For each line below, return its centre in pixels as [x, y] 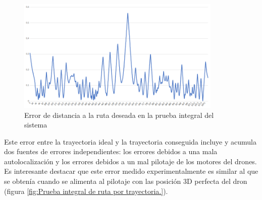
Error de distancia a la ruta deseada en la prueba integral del [119, 115]
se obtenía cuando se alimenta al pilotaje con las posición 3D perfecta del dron [126, 181]
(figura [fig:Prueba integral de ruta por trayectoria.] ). [86, 191]
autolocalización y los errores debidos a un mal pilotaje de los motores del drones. [130, 161]
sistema [36, 125]
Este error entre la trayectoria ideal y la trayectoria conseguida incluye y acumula [130, 141]
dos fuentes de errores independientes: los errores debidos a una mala [111, 151]
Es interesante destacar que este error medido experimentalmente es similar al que [131, 171]
